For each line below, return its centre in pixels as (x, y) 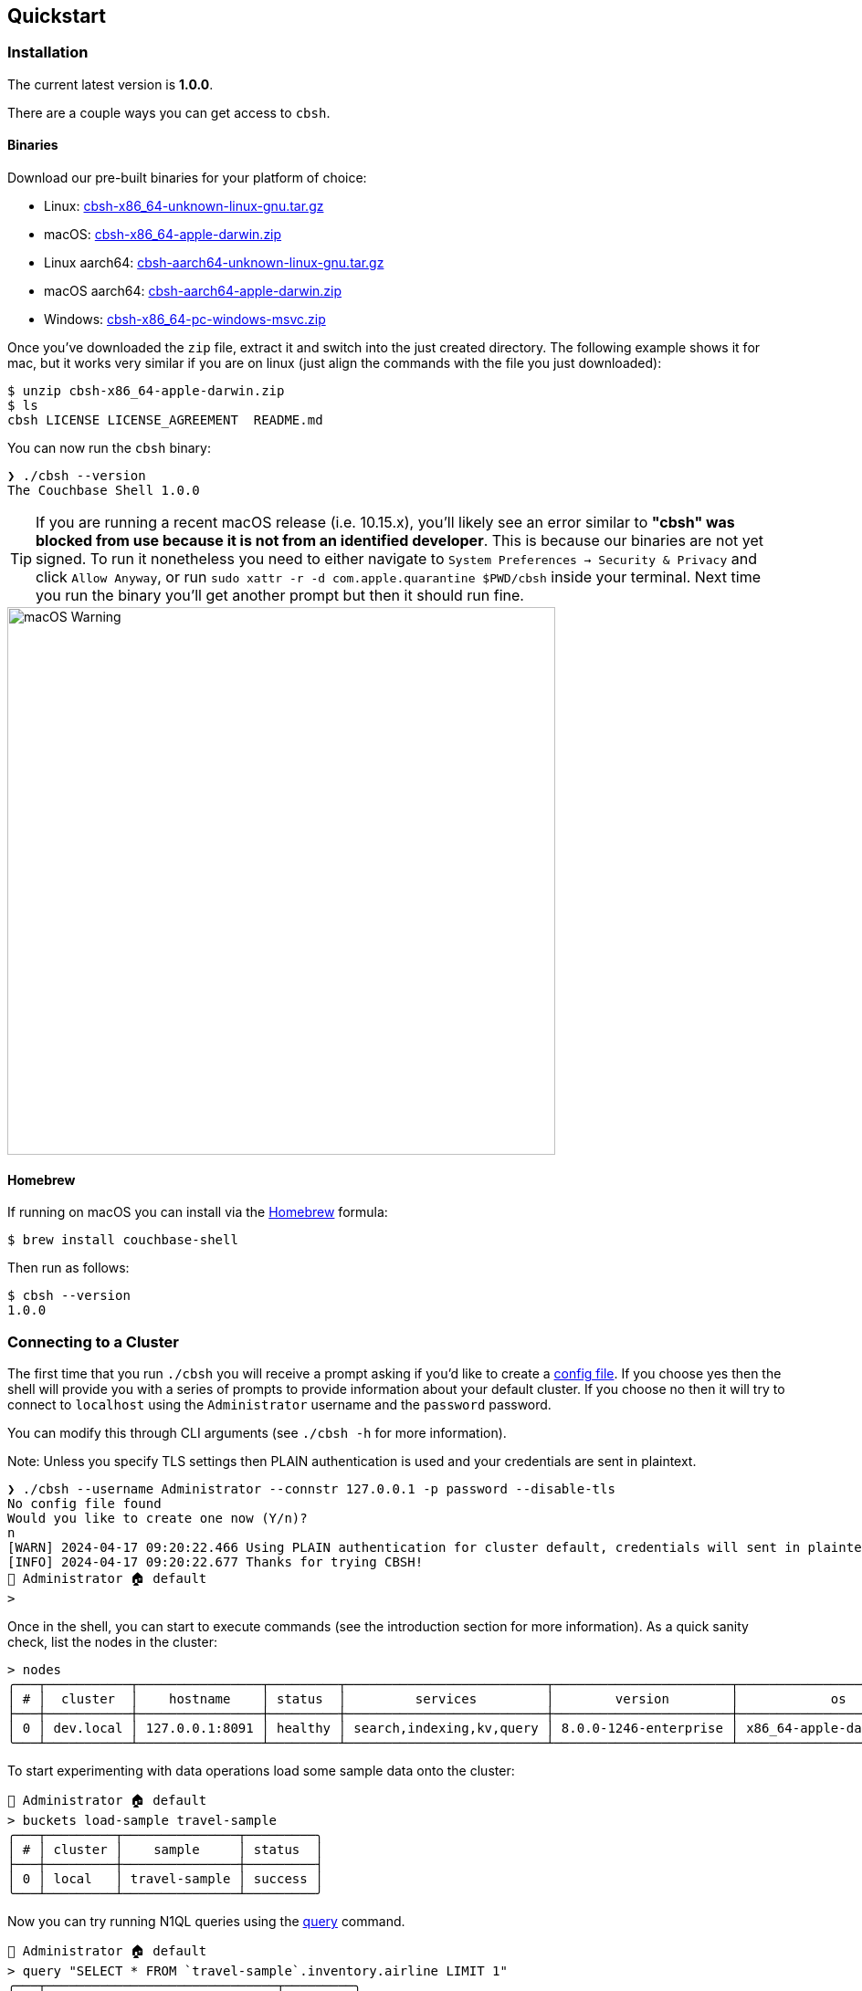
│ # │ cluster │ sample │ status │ (165, 1849)
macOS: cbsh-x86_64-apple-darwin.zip (163, 235)
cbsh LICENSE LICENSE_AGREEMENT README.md (165, 420)
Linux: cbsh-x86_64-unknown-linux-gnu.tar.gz (184, 206)
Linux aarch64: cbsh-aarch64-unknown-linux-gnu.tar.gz (214, 263)
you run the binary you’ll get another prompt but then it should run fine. (280, 596)
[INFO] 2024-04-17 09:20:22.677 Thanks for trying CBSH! (215, 1561)
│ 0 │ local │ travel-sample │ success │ (165, 1878)
